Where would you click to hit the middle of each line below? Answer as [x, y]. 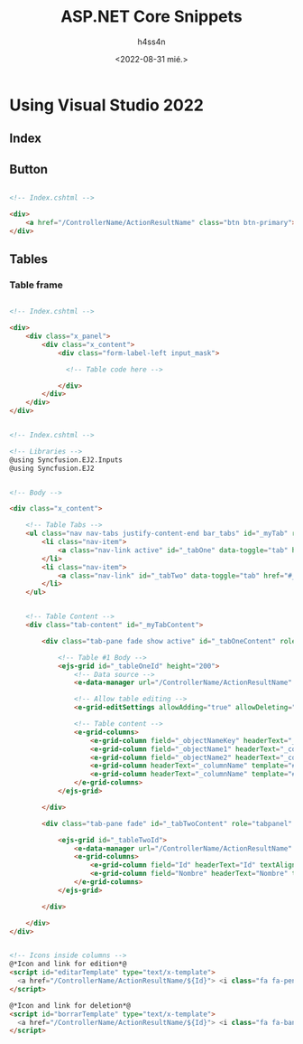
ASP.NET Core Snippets [151, 17]
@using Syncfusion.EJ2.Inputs [66, 460]
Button [28, 169]
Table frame [36, 285]
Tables [28, 259]
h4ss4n [151, 42]
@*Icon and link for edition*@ [68, 964]
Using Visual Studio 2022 [107, 105]
